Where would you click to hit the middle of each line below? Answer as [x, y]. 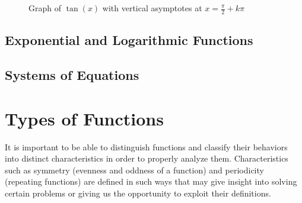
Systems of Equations [72, 75]
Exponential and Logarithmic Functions [129, 40]
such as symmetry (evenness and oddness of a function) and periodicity [134, 170]
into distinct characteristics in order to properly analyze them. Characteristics [147, 158]
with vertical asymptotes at [152, 8]
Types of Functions [84, 118]
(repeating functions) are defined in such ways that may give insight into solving [151, 181]
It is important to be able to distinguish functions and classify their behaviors [146, 146]
